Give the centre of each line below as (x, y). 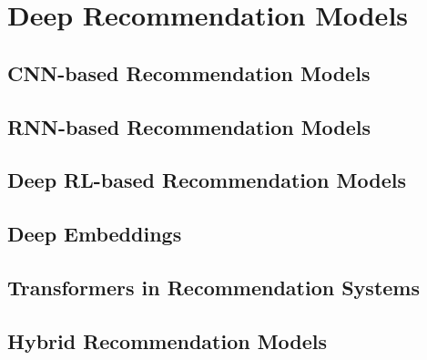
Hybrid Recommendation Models (168, 340)
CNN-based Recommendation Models (189, 72)
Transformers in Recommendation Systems (214, 287)
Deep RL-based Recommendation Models (207, 180)
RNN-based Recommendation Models (189, 126)
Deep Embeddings (95, 234)
